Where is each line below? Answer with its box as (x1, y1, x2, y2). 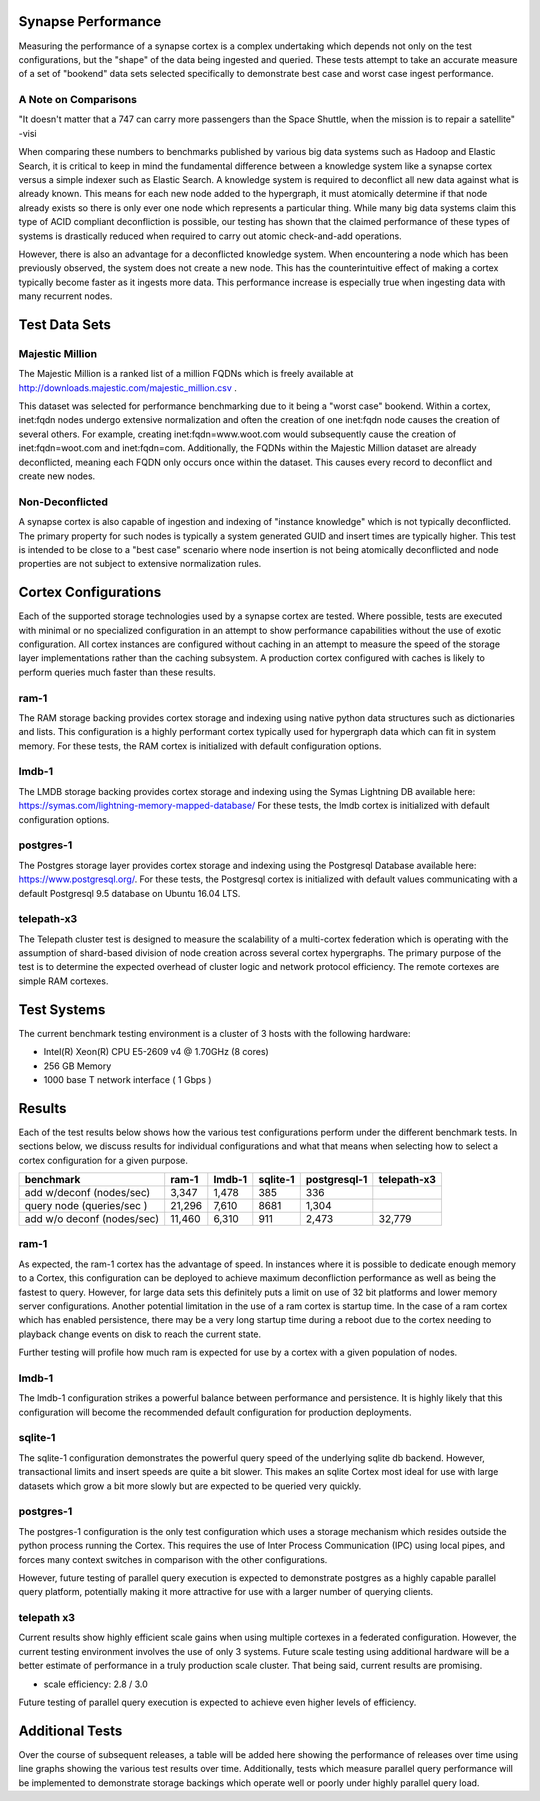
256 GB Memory (43, 1060, 112, 1072)
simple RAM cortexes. (18, 975, 109, 987)
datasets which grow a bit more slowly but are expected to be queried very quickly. (18, 1480, 362, 1492)
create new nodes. (18, 470, 96, 482)
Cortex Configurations (18, 584, 162, 601)
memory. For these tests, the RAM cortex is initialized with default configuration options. (18, 740, 382, 752)
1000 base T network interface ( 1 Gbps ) (43, 1073, 212, 1085)
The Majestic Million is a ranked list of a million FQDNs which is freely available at (18, 368, 354, 380)
